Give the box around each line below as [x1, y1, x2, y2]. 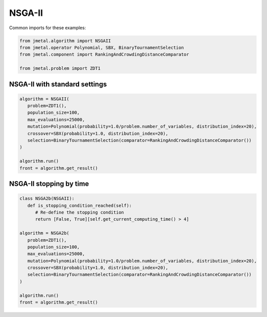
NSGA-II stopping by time [9, 180, 89, 188]
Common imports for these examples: [9, 25, 86, 31]
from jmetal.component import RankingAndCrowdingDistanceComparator [19, 52, 189, 57]
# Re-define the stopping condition [35, 209, 124, 215]
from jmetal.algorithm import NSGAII [19, 38, 111, 44]
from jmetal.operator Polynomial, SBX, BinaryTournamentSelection [19, 45, 184, 50]
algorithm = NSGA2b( [19, 230, 69, 236]
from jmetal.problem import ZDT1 [19, 66, 101, 71]
